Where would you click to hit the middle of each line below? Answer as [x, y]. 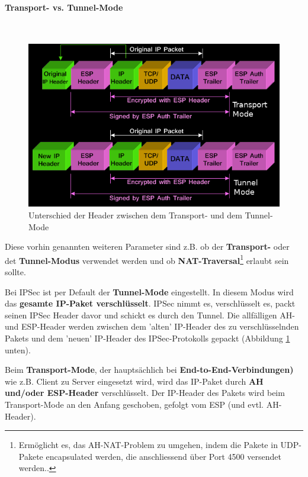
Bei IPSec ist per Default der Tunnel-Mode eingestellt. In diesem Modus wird [149, 291]
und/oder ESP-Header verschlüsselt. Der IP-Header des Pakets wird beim [145, 393]
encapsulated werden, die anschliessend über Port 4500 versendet [163, 456]
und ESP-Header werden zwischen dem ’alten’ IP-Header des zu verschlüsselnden [152, 326]
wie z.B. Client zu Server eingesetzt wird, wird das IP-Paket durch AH [134, 381]
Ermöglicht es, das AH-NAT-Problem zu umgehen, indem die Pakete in [148, 445]
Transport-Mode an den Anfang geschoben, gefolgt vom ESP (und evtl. [134, 404]
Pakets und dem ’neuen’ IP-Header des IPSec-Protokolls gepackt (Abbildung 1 [147, 338]
